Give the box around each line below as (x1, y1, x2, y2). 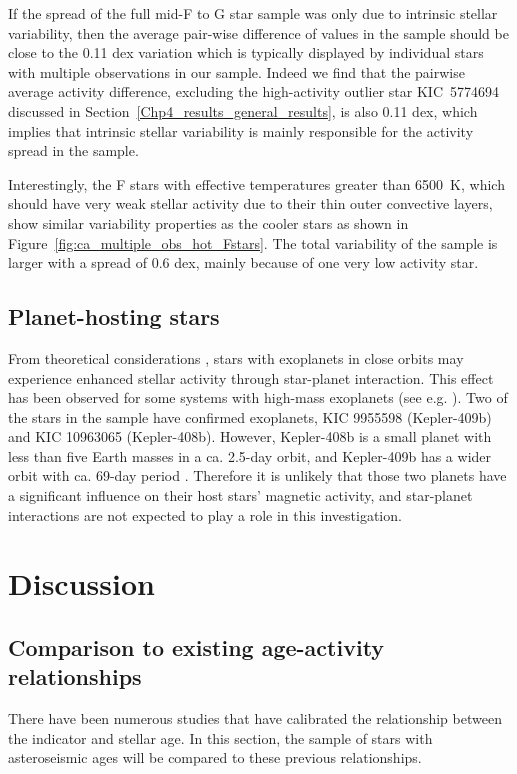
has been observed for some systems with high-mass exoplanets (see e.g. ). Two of (8, 387, 508, 408)
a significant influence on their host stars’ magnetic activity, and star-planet (8, 485, 473, 506)
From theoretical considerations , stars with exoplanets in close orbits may (8, 347, 464, 368)
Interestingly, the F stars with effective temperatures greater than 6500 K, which (8, 173, 505, 194)
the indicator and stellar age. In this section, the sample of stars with (8, 727, 433, 748)
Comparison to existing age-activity (8, 632, 385, 663)
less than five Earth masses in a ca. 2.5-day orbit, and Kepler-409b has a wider (8, 445, 492, 466)
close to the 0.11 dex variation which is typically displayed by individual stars (8, 42, 484, 63)
